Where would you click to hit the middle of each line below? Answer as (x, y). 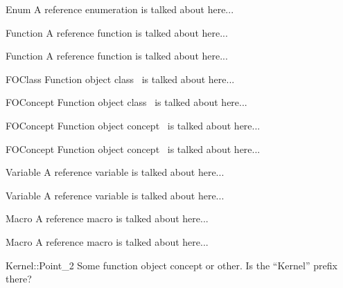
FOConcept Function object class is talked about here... (126, 102)
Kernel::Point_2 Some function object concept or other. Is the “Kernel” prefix (171, 265)
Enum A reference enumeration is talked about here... (120, 9)
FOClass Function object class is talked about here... (120, 79)
